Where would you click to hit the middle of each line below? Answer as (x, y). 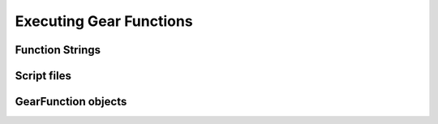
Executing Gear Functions (104, 21)
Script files (43, 76)
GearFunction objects (71, 102)
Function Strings (58, 50)
